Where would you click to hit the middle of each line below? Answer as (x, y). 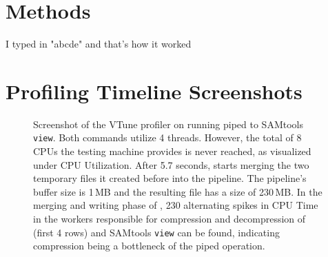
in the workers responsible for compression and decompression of (170, 219)
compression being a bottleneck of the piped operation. (149, 246)
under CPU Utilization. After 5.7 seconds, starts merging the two (171, 164)
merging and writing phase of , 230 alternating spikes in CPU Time (176, 205)
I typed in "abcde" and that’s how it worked (99, 44)
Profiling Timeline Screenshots (154, 91)
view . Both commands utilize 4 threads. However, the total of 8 (167, 137)
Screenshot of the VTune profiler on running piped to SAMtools (168, 124)
